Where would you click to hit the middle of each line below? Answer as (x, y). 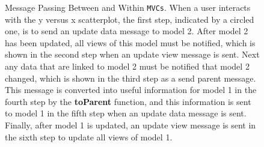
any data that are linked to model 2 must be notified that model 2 (127, 66)
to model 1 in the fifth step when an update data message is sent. (126, 113)
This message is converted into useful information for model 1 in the (131, 90)
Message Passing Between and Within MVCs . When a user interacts (128, 7)
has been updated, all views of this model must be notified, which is (130, 42)
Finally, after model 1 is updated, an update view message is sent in (130, 125)
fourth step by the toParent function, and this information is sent (128, 101)
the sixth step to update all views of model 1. (89, 136)
